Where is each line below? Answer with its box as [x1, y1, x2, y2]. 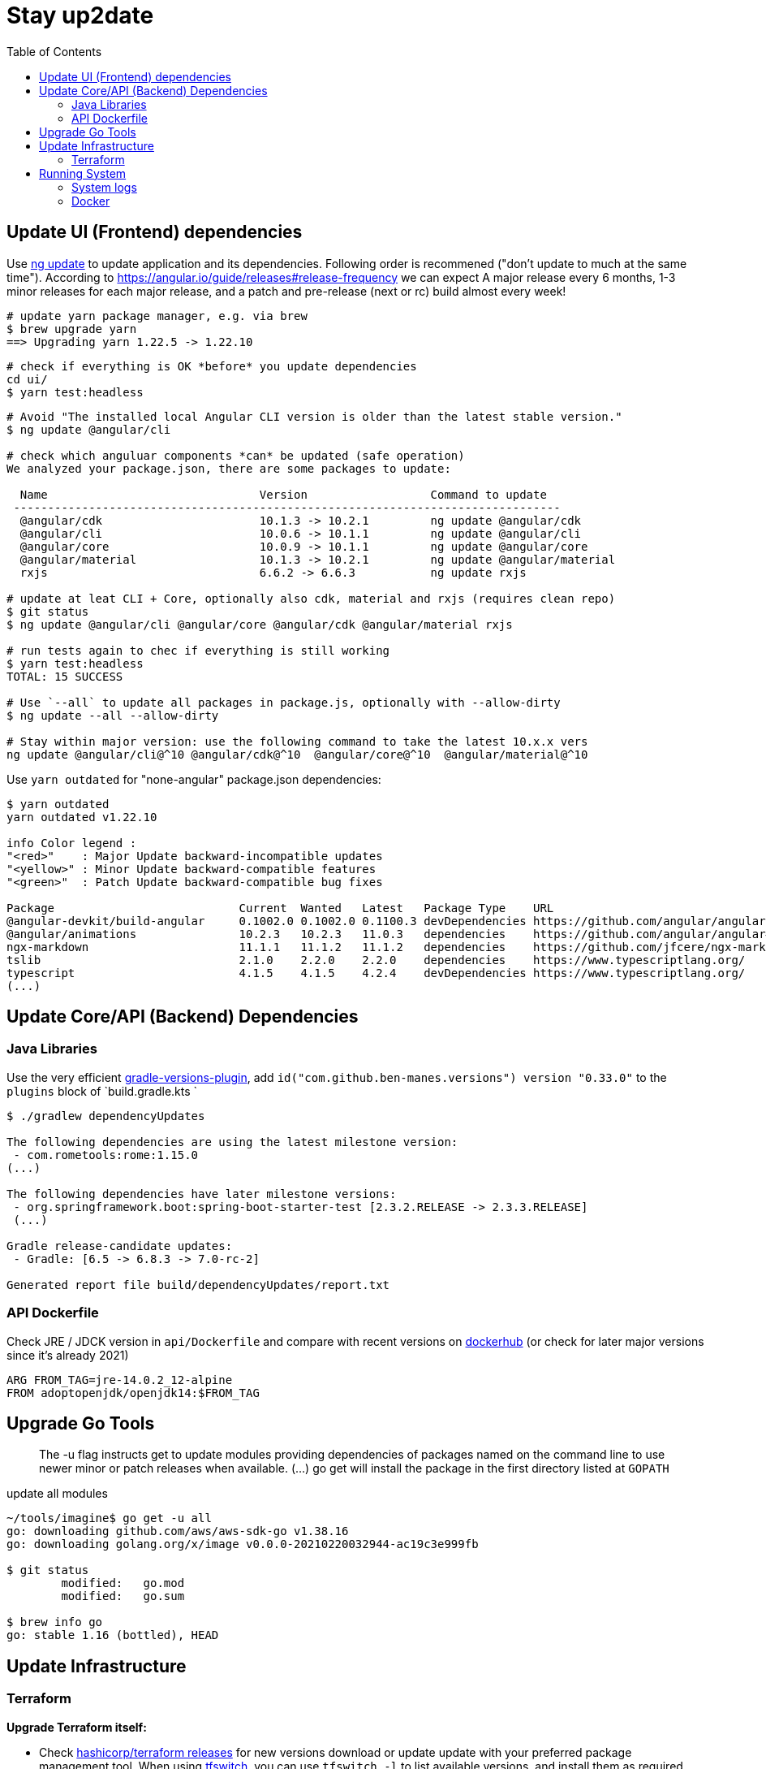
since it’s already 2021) [6, 1347, 129, 1362]
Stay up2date [6, 2, 154, 29]
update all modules [6, 1486, 108, 1501]
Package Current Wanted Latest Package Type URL [6, 901, 554, 915]
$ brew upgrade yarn [6, 322, 137, 335]
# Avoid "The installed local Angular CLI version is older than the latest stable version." [6, 409, 622, 423]
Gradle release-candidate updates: [6, 1239, 233, 1252]
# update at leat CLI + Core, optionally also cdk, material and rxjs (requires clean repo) [6, 591, 616, 605]
